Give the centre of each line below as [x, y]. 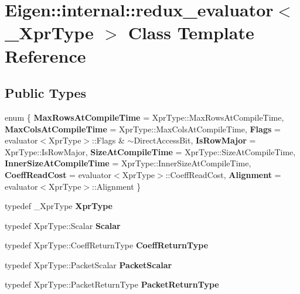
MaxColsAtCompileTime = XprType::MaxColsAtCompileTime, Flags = [143, 129]
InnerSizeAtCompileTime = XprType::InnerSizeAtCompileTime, [128, 163]
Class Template [191, 33]
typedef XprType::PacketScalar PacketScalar [88, 264]
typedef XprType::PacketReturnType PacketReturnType [112, 284]
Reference [45, 55]
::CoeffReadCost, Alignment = [223, 174]
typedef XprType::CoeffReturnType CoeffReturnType [107, 245]
